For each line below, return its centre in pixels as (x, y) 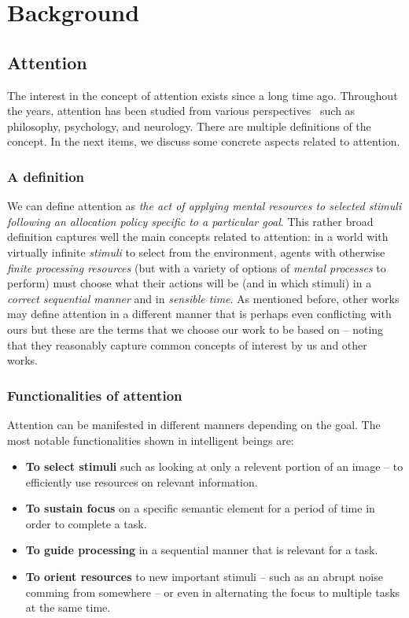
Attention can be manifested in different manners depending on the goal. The (194, 424)
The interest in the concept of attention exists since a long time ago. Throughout (203, 95)
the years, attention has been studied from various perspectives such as (181, 111)
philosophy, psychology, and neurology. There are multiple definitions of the (189, 126)
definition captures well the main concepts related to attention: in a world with (198, 237)
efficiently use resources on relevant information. (142, 481)
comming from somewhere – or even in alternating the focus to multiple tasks (213, 592)
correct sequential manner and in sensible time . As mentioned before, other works (203, 298)
